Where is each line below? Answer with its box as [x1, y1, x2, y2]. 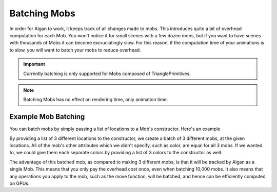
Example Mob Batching [9, 112, 85, 121]
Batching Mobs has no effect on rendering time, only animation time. [23, 97, 168, 103]
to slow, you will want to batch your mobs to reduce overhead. [9, 46, 141, 53]
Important [23, 61, 46, 67]
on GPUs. [9, 180, 30, 186]
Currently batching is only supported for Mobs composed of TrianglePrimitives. [23, 70, 191, 77]
